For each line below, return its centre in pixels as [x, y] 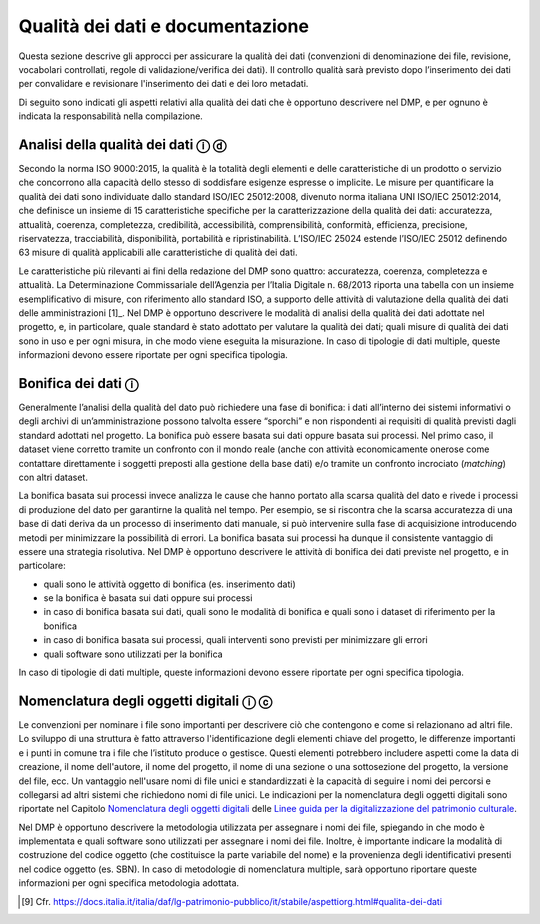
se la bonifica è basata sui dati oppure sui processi [148, 598]
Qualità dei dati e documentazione [164, 26]
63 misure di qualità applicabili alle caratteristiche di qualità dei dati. [158, 252]
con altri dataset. [53, 477]
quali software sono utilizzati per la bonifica [133, 654]
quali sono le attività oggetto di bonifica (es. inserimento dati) [170, 584]
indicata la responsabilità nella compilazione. [111, 116]
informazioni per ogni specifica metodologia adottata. [129, 883]
